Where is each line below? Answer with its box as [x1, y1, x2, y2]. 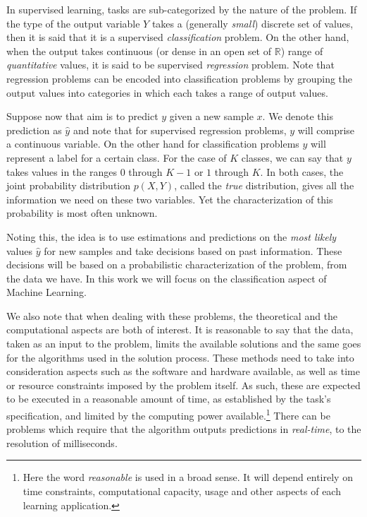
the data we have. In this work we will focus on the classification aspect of [6, 271, 327, 285]
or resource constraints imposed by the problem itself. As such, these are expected [6, 377, 361, 392]
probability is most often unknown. [6, 206, 158, 220]
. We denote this [262, 109, 334, 124]
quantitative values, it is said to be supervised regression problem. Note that [6, 57, 335, 72]
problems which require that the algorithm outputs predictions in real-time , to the [6, 422, 361, 436]
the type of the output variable [6, 16, 140, 30]
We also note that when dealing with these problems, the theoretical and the [6, 308, 338, 323]
